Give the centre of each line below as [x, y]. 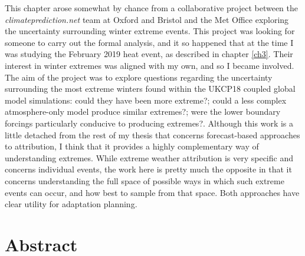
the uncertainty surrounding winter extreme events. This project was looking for [150, 31]
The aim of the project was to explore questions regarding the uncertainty [139, 77]
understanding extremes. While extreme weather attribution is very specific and [149, 157]
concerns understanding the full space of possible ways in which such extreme [145, 180]
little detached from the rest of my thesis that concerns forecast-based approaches [152, 134]
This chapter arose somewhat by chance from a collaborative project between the [151, 8]
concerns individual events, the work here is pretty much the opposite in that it [148, 169]
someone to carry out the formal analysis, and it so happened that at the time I [149, 42]
